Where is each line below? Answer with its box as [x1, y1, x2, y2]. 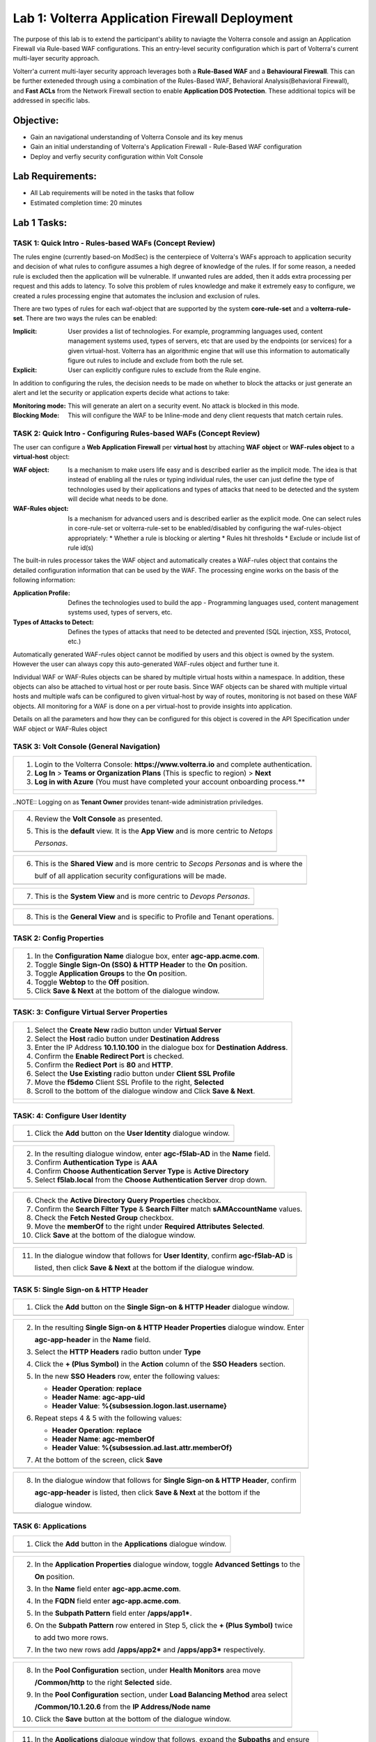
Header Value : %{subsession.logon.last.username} [52, 1401, 228, 1411]
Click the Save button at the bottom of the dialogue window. [34, 1714, 231, 1724]
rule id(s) [68, 544, 94, 552]
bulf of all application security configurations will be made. [34, 871, 227, 881]
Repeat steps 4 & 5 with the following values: [34, 1413, 182, 1423]
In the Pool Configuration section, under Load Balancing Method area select [34, 1690, 288, 1699]
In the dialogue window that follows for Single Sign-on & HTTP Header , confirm [34, 1476, 297, 1486]
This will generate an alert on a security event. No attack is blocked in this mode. [68, 401, 299, 410]
